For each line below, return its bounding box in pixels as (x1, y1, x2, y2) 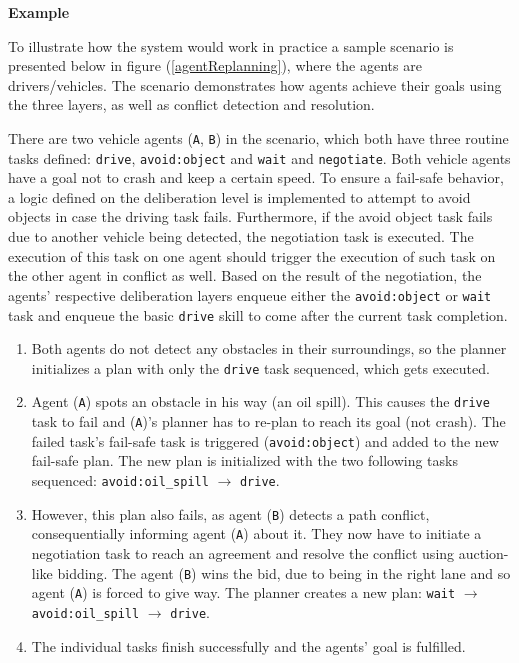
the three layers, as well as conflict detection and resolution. (8, 94, 375, 115)
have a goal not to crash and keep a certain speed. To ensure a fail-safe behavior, (8, 167, 504, 188)
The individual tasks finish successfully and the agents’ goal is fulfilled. (31, 635, 466, 656)
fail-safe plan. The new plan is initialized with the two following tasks (31, 450, 458, 471)
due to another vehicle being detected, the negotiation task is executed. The (8, 226, 474, 247)
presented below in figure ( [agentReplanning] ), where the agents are (8, 55, 422, 76)
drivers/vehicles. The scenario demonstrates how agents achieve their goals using (8, 74, 502, 95)
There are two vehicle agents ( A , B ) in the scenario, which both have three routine (8, 127, 509, 148)
